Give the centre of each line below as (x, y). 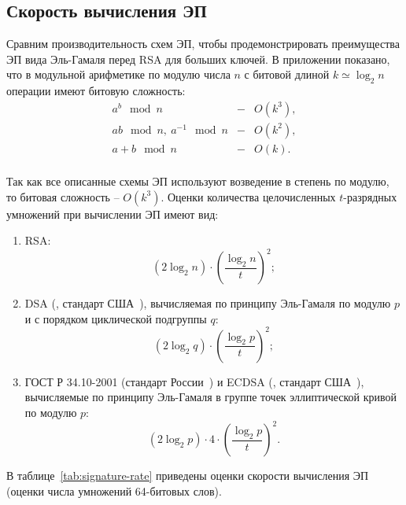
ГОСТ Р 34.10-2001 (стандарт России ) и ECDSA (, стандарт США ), (194, 381)
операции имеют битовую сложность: (96, 91)
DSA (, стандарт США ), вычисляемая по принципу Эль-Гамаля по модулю (208, 303)
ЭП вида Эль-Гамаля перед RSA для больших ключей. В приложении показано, (198, 59)
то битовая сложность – (63, 196)
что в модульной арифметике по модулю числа (118, 74)
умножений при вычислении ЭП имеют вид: (113, 214)
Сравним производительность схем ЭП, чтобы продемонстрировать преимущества (203, 44)
